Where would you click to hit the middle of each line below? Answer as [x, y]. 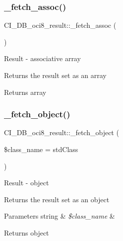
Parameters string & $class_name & [60, 216]
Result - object [27, 183]
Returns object [27, 232]
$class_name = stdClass [41, 149]
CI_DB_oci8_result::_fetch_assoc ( [60, 25]
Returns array [25, 92]
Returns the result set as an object [57, 199]
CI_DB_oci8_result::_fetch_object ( [61, 132]
